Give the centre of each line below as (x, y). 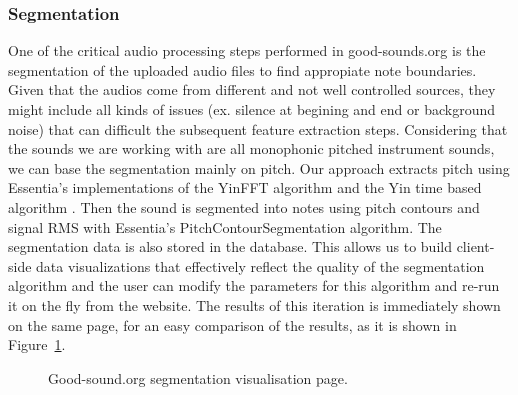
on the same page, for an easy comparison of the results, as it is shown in (232, 324)
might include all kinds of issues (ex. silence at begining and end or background (251, 109)
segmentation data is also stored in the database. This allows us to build (230, 246)
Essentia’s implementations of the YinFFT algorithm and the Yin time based (245, 187)
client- (475, 246)
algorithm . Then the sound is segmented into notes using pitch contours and (244, 206)
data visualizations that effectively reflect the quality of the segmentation (260, 265)
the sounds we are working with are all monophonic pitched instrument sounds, (251, 148)
